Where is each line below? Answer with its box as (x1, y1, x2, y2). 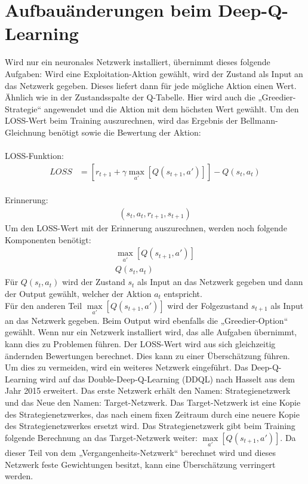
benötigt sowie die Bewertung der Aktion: (48, 125, 201, 138)
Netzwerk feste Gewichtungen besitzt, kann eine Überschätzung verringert (5, 458, 276, 470)
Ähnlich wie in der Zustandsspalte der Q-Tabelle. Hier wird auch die (5, 91, 255, 103)
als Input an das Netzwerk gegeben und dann (137, 275, 303, 288)
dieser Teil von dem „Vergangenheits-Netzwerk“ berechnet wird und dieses (5, 446, 276, 458)
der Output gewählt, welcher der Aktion (5, 287, 152, 299)
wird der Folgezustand (167, 299, 249, 311)
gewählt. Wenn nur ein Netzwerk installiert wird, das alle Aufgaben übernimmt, (5, 326, 297, 338)
